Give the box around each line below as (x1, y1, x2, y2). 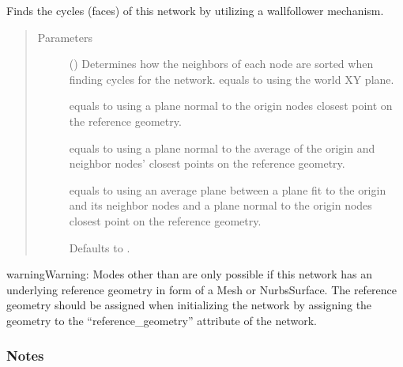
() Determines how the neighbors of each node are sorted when (69, 55, 374, 72)
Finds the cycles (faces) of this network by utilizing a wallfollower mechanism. (6, 2, 384, 18)
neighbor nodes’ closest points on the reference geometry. (69, 155, 345, 172)
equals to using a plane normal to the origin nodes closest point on (69, 97, 393, 114)
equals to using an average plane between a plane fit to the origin (69, 181, 386, 198)
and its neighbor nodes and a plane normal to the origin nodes (69, 197, 372, 214)
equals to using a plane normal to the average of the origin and (69, 139, 375, 156)
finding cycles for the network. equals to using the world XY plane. (69, 70, 394, 87)
